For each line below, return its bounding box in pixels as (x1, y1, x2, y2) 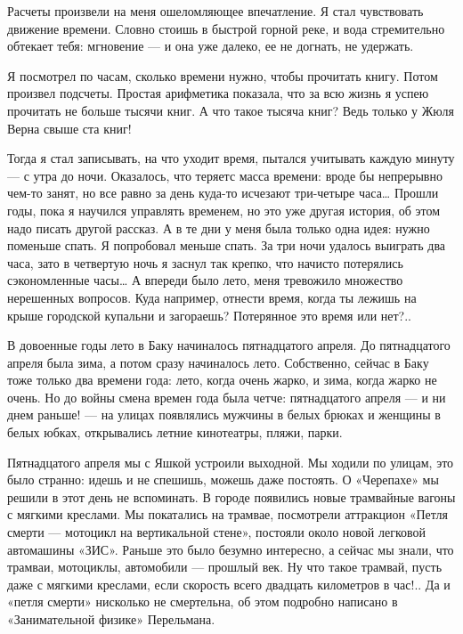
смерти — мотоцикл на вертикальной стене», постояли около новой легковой (7, 523, 426, 541)
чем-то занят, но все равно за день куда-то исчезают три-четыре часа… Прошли (7, 183, 439, 202)
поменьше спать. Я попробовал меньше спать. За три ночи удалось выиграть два (7, 236, 446, 255)
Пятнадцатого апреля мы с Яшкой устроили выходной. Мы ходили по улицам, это (7, 452, 454, 471)
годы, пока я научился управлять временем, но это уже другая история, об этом (7, 200, 441, 219)
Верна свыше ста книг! (7, 118, 132, 137)
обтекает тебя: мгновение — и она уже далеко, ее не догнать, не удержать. (7, 37, 414, 55)
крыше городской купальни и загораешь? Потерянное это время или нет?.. (7, 305, 412, 324)
